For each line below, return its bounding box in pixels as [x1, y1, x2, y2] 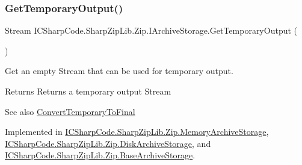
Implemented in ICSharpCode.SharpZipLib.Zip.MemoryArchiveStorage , [5, 125, 269, 138]
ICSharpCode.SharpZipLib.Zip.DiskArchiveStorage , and [5, 137, 211, 149]
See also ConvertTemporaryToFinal [5, 105, 135, 117]
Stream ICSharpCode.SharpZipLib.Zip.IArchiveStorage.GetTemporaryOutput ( [5, 24, 298, 37]
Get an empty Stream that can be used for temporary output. [5, 64, 233, 77]
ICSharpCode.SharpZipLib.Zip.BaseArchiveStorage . [5, 149, 196, 161]
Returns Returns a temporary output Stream [5, 85, 171, 97]
